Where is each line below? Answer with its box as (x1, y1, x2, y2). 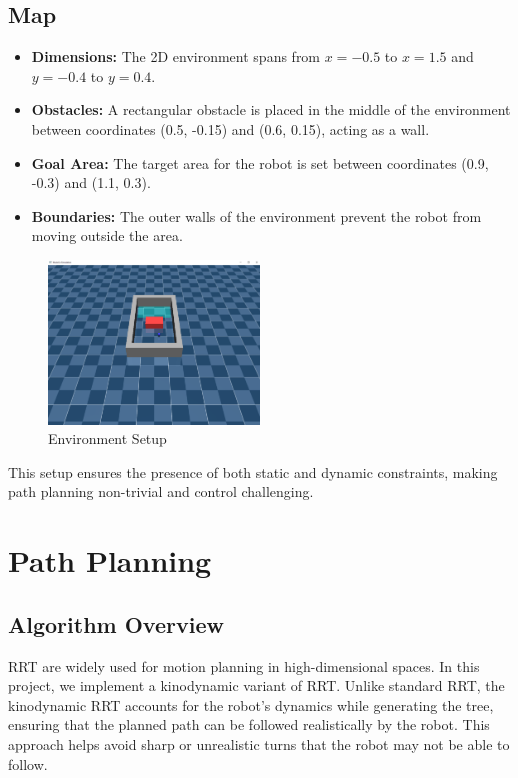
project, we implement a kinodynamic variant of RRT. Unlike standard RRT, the (8, 675, 505, 696)
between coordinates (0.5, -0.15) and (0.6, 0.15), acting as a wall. (31, 118, 430, 139)
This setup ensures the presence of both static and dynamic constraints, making (8, 461, 498, 482)
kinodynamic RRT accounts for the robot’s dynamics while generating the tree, (8, 694, 494, 715)
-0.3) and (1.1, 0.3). (31, 172, 151, 193)
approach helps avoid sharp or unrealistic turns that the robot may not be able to (8, 734, 510, 755)
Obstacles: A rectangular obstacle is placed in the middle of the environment (31, 99, 511, 120)
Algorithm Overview (8, 608, 224, 639)
